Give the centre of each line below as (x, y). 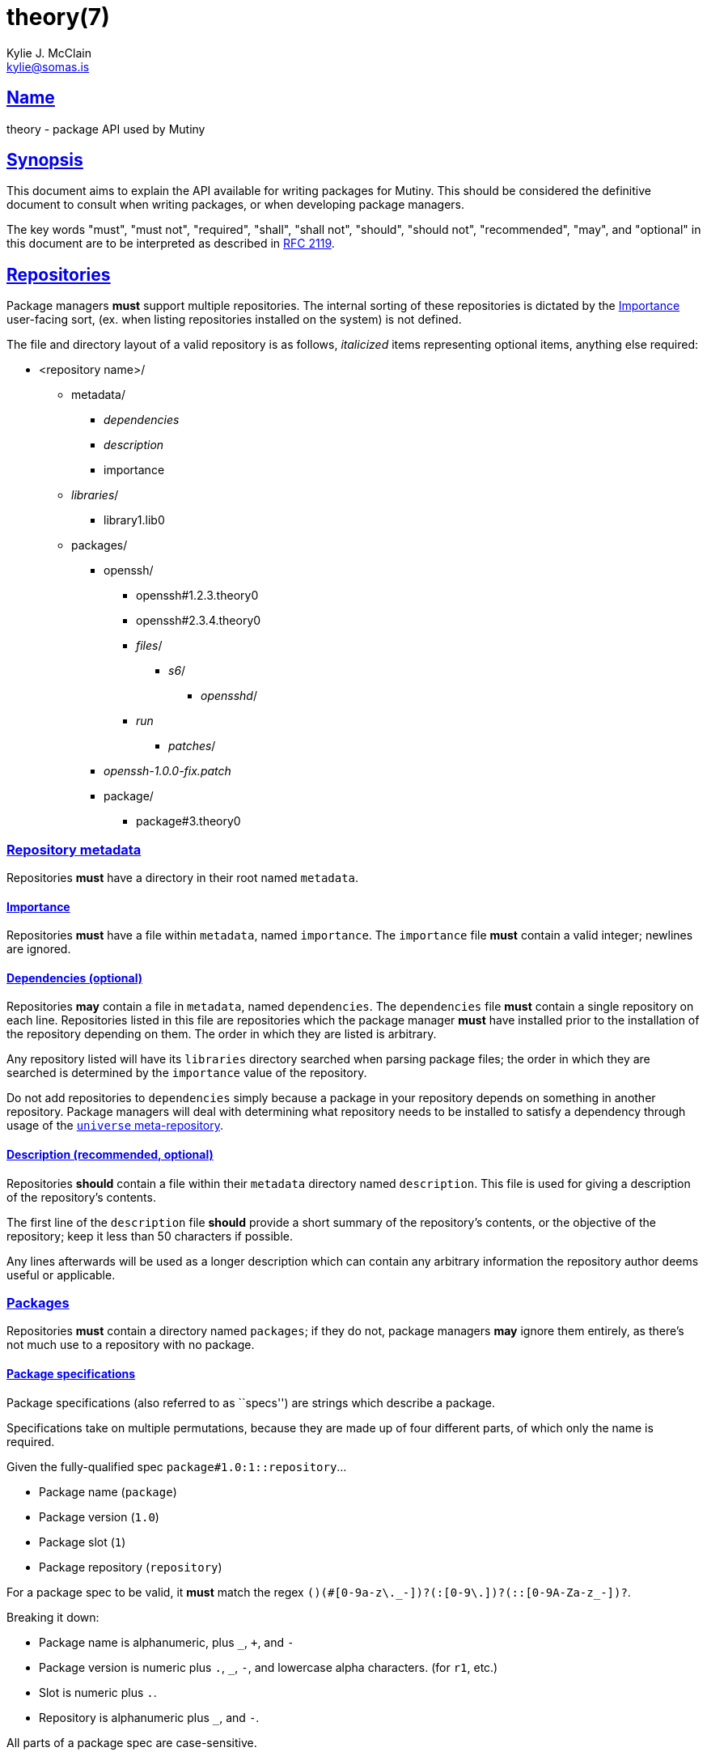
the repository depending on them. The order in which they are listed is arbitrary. (222, 1034)
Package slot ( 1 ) (83, 1542)
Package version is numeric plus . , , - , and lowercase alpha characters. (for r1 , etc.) (269, 1667)
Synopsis (45, 160)
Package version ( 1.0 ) (99, 1516)
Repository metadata (74, 849)
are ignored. (39, 949)
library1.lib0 (134, 520)
